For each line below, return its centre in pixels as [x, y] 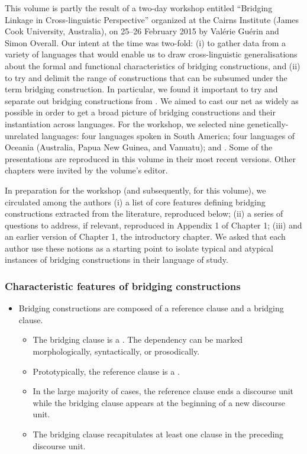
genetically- [268, 123]
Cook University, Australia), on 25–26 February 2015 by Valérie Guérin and [142, 31]
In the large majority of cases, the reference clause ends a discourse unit [163, 391]
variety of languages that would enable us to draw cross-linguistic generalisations [151, 54]
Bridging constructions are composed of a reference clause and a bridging [151, 308]
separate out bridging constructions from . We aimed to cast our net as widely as [152, 100]
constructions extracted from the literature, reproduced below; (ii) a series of [144, 213]
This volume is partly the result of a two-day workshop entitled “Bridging [139, 8]
